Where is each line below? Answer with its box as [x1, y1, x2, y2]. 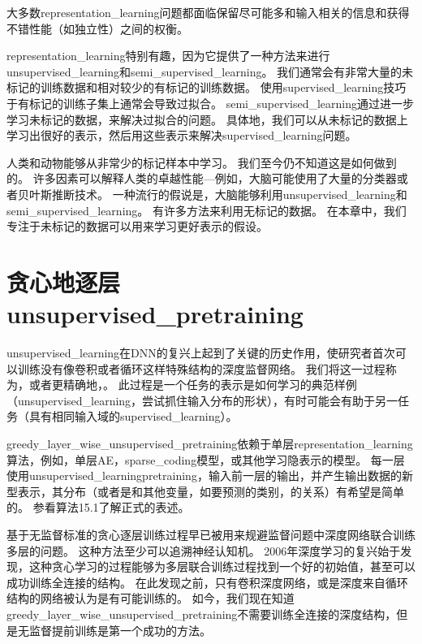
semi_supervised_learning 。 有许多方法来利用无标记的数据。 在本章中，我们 [6, 201, 407, 218]
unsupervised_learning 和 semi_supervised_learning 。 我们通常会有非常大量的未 [6, 63, 414, 80]
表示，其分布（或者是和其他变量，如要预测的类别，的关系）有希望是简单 [17, 482, 404, 499]
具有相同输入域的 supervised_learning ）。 [28, 408, 238, 425]
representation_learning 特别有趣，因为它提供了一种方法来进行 [6, 47, 330, 64]
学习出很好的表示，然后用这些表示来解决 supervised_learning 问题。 [6, 127, 357, 144]
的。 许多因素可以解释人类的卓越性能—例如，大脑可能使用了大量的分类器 [6, 170, 397, 187]
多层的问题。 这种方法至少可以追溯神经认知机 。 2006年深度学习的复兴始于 [6, 542, 401, 559]
